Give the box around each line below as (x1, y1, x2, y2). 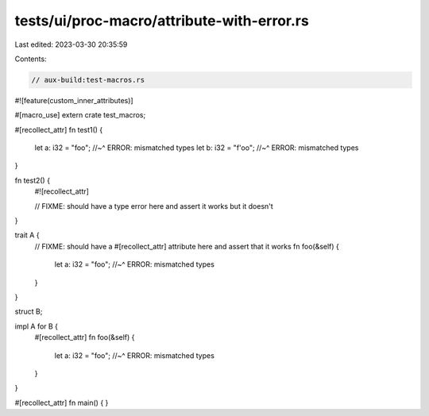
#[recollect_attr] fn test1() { (14, 125, 103, 134)
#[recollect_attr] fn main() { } (14, 398, 109, 407)
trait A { (14, 230, 40, 240)
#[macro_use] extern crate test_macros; (14, 110, 146, 120)
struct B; (14, 306, 43, 317)
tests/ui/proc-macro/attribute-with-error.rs (14, 12, 309, 29)
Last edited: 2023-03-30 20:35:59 (14, 40, 128, 49)
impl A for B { (14, 322, 59, 331)
